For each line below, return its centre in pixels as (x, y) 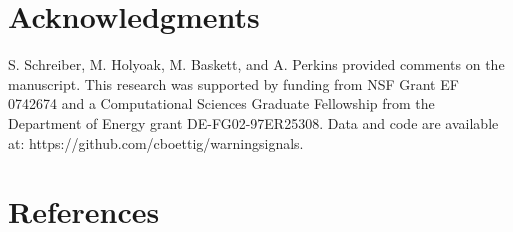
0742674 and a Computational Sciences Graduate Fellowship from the (221, 103)
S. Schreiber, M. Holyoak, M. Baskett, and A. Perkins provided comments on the (256, 64)
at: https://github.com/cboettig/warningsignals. (156, 142)
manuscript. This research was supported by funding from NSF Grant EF (233, 83)
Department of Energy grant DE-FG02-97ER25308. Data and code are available (253, 122)
